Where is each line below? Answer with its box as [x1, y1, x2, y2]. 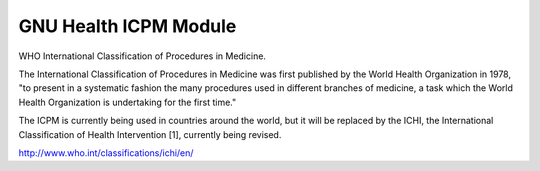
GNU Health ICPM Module [18, 15, 237, 37]
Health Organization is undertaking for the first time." [18, 96, 237, 108]
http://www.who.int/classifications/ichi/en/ [18, 146, 194, 159]
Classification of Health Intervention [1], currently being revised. [18, 128, 282, 140]
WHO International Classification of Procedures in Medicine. [18, 50, 267, 62]
